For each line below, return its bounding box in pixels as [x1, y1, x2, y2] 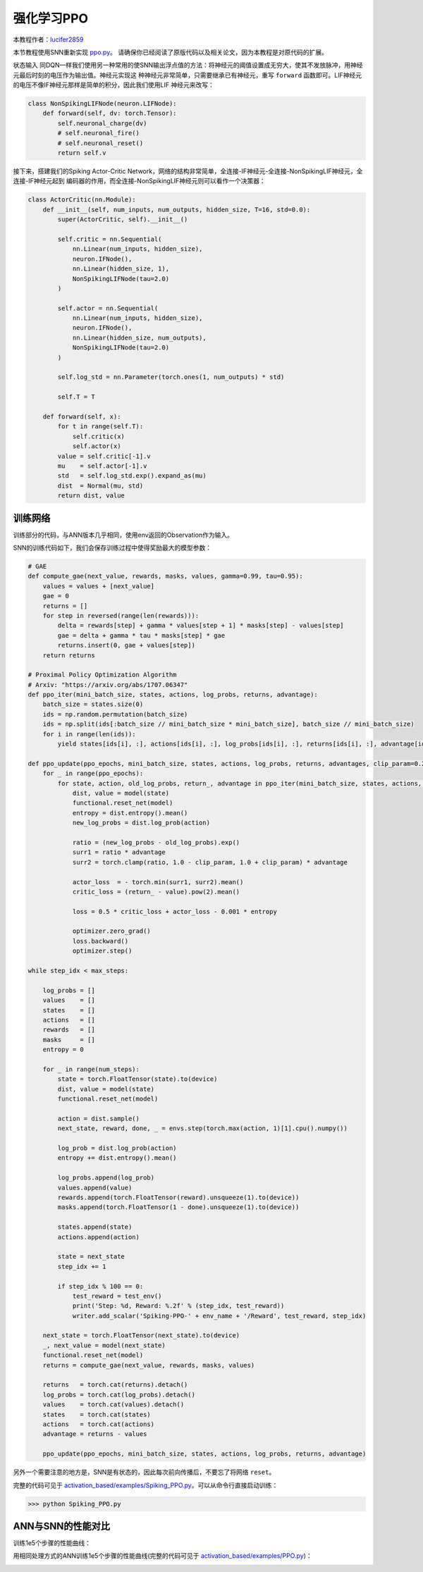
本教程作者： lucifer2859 [13, 35, 84, 44]
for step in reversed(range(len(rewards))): [42, 612, 200, 619]
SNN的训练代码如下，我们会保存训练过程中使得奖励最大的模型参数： [13, 543, 212, 552]
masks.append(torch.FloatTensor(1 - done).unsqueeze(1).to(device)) [57, 1203, 300, 1211]
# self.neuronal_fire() [57, 129, 140, 137]
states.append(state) [57, 1223, 133, 1231]
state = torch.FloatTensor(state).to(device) [57, 1075, 218, 1083]
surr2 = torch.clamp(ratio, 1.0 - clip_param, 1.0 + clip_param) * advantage [72, 858, 348, 866]
